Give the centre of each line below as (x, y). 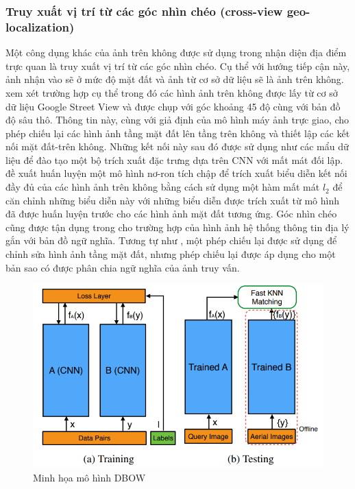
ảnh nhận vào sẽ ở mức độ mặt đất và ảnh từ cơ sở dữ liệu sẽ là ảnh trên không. (175, 79)
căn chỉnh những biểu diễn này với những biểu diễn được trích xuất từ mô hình (173, 200)
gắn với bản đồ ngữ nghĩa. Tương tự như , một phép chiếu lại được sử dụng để (171, 240)
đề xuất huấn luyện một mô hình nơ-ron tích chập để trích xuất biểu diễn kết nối (176, 173)
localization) (40, 26)
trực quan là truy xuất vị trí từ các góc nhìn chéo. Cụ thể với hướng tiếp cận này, (178, 65)
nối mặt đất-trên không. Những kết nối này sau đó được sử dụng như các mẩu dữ (177, 146)
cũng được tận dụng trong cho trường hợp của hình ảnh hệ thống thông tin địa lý (177, 227)
